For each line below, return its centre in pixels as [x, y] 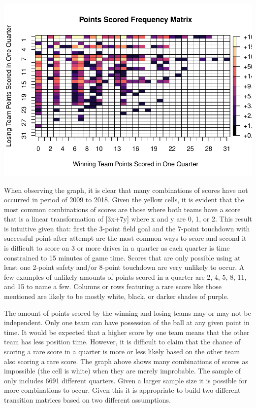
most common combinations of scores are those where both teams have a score [122, 209]
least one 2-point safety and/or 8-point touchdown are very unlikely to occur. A [124, 267]
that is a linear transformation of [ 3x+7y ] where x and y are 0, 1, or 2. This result [128, 219]
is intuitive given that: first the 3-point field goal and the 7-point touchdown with [127, 228]
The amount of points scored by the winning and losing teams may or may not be [128, 313]
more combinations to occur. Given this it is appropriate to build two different [122, 390]
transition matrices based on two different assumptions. [87, 399]
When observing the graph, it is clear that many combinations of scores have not [126, 190]
